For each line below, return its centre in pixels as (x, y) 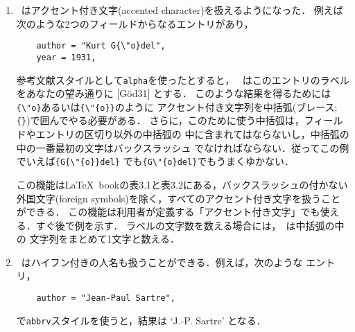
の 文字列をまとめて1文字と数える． (98, 239)
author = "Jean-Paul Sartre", (106, 298)
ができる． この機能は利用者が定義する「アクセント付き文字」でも (168, 212)
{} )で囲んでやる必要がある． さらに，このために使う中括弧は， (160, 120)
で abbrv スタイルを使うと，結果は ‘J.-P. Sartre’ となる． (141, 320)
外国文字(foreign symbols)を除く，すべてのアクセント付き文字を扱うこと (179, 198)
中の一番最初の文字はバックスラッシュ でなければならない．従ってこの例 (183, 147)
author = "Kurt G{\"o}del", (101, 46)
